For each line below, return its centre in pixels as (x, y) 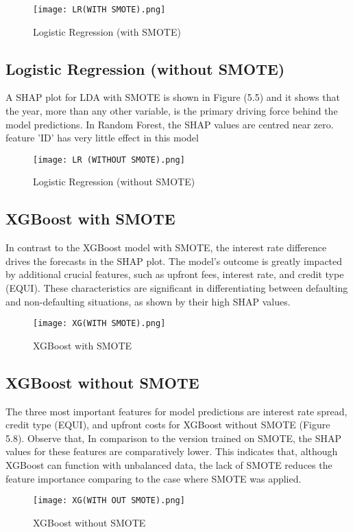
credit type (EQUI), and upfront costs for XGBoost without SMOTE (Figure (168, 425)
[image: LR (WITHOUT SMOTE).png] (109, 160)
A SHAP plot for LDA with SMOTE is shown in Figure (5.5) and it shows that (173, 97)
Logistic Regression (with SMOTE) (107, 31)
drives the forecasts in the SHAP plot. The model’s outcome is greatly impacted (174, 261)
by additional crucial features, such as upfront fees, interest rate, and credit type (175, 274)
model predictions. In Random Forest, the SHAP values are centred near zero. (170, 124)
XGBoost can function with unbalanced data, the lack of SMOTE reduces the (169, 465)
